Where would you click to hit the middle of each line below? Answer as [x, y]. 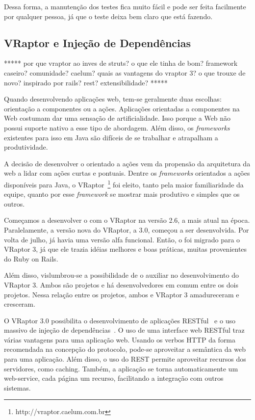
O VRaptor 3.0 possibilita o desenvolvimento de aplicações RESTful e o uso [120, 320]
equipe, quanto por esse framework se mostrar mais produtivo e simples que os [122, 194]
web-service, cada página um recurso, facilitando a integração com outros [114, 378]
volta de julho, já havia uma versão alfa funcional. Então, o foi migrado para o [122, 239]
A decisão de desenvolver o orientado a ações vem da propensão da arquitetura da [127, 163]
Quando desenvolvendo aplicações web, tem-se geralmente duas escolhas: [113, 99]
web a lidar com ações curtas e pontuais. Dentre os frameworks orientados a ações [127, 173]
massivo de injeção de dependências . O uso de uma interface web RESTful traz [124, 330]
